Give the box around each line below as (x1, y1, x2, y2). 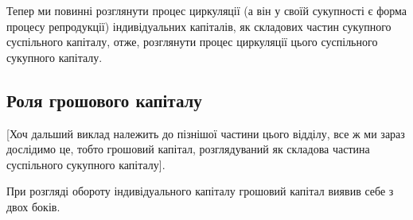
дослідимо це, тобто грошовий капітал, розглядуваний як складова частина (6, 141, 370, 157)
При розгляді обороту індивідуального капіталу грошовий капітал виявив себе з (6, 183, 394, 199)
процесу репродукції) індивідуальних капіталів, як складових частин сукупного (6, 17, 392, 34)
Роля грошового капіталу (6, 87, 202, 112)
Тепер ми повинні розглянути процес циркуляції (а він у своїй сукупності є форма (6, 2, 407, 18)
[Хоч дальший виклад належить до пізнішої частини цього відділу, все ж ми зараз (6, 125, 405, 141)
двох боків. (6, 198, 60, 214)
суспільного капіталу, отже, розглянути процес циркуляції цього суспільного (6, 33, 378, 50)
